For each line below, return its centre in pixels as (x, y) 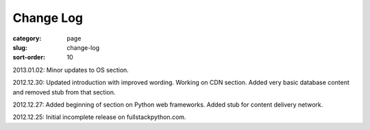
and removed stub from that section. (64, 92)
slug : (20, 47)
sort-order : (29, 57)
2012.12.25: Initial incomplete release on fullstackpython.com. (99, 117)
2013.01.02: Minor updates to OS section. (71, 70)
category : (27, 38)
